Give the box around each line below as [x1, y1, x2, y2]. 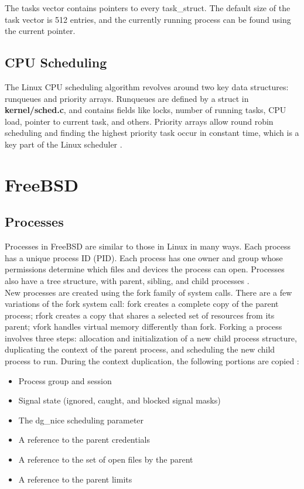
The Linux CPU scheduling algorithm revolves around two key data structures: [5, 80, 289, 93]
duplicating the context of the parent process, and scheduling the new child [5, 343, 275, 355]
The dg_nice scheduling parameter [18, 413, 144, 426]
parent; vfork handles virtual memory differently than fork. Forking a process [5, 320, 282, 333]
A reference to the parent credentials [18, 433, 151, 446]
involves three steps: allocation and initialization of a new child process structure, [5, 331, 297, 344]
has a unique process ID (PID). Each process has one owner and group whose [5, 251, 283, 264]
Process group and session [18, 374, 112, 387]
